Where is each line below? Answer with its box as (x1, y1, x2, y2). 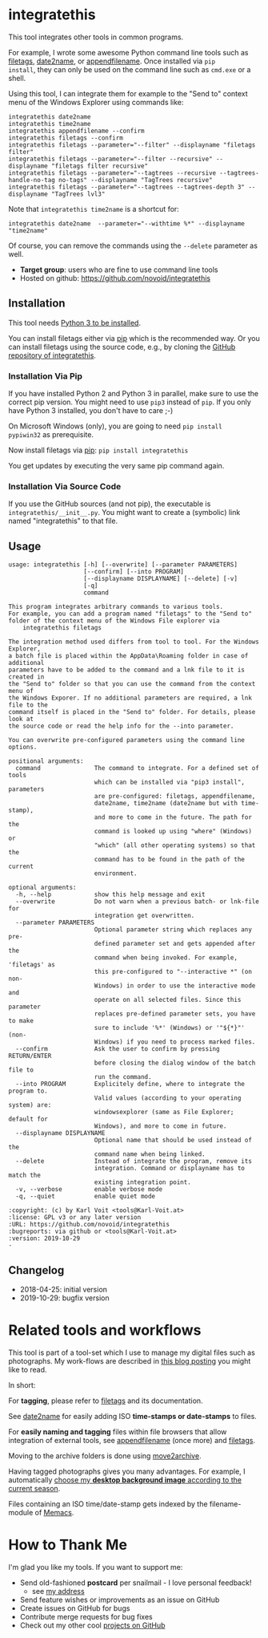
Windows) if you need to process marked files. (94, 1038, 256, 1046)
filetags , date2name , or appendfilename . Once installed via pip (8, 56, 216, 66)
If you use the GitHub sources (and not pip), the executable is (8, 499, 211, 509)
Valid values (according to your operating (94, 1094, 242, 1102)
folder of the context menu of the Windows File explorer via (8, 617, 220, 625)
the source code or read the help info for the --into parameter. (8, 722, 234, 731)
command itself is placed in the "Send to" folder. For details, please (8, 708, 256, 716)
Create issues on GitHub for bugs (19, 1603, 130, 1613)
